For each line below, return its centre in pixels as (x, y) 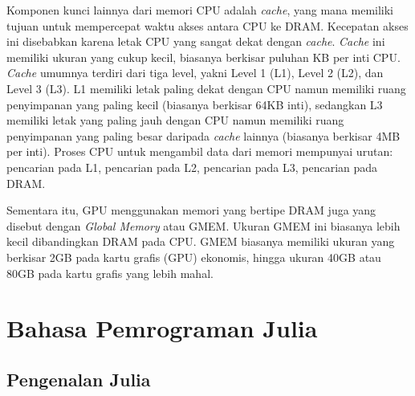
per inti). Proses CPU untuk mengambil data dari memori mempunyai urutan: (200, 151)
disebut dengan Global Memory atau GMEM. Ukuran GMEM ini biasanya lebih (203, 225)
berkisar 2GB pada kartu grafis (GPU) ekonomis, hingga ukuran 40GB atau (194, 257)
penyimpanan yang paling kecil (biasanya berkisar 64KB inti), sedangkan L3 (195, 104)
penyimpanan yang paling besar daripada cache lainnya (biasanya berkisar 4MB (203, 135)
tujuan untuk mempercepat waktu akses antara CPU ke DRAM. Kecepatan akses (207, 25)
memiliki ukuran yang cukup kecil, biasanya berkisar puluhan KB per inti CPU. (203, 57)
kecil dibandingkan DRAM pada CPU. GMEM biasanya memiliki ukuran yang (201, 241)
